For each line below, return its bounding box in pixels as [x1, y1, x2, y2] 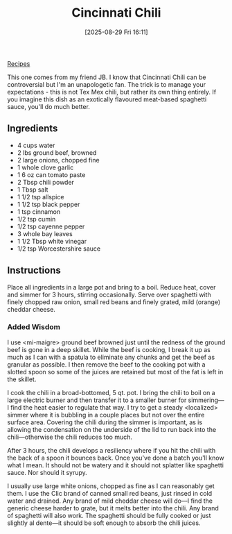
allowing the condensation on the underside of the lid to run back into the [7, 425, 217, 433]
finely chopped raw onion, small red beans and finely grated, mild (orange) [7, 297, 221, 306]
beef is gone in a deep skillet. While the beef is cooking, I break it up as [7, 345, 211, 353]
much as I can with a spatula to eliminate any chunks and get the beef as [7, 353, 215, 361]
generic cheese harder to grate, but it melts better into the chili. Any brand [7, 503, 220, 512]
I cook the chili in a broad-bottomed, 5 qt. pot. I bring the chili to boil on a [7, 388, 216, 397]
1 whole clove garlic [17, 163, 74, 172]
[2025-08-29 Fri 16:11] [84, 28, 148, 36]
